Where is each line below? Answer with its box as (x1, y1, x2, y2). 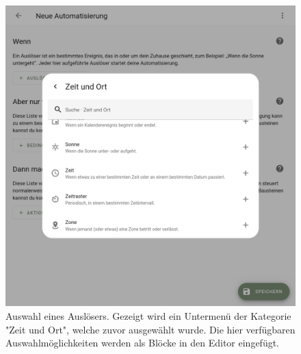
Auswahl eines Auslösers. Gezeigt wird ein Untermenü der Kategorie (5, 309, 291, 323)
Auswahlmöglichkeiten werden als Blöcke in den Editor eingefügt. (5, 336, 280, 350)
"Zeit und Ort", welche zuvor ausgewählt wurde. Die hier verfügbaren (5, 322, 296, 336)
